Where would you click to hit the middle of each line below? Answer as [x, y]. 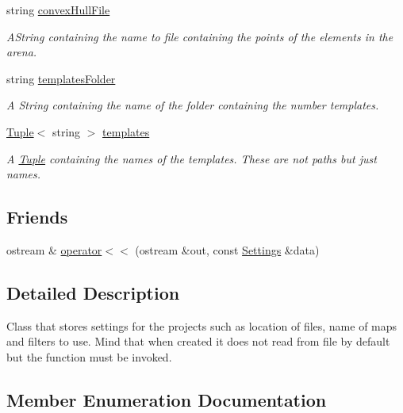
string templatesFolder [61, 78]
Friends [37, 217]
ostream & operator [54, 249]
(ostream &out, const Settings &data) [227, 249]
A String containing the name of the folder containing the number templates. [193, 105]
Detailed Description [93, 292]
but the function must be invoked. [89, 356]
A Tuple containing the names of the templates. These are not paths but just [192, 158]
